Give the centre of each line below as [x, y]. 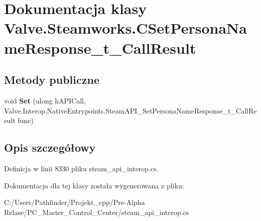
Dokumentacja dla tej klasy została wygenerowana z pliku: [94, 185]
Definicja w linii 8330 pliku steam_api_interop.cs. [81, 168]
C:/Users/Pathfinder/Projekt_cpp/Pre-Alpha [75, 202]
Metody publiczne [52, 80]
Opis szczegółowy [50, 147]
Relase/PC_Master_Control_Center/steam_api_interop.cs [97, 212]
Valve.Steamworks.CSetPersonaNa [125, 28]
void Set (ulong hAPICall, [45, 100]
